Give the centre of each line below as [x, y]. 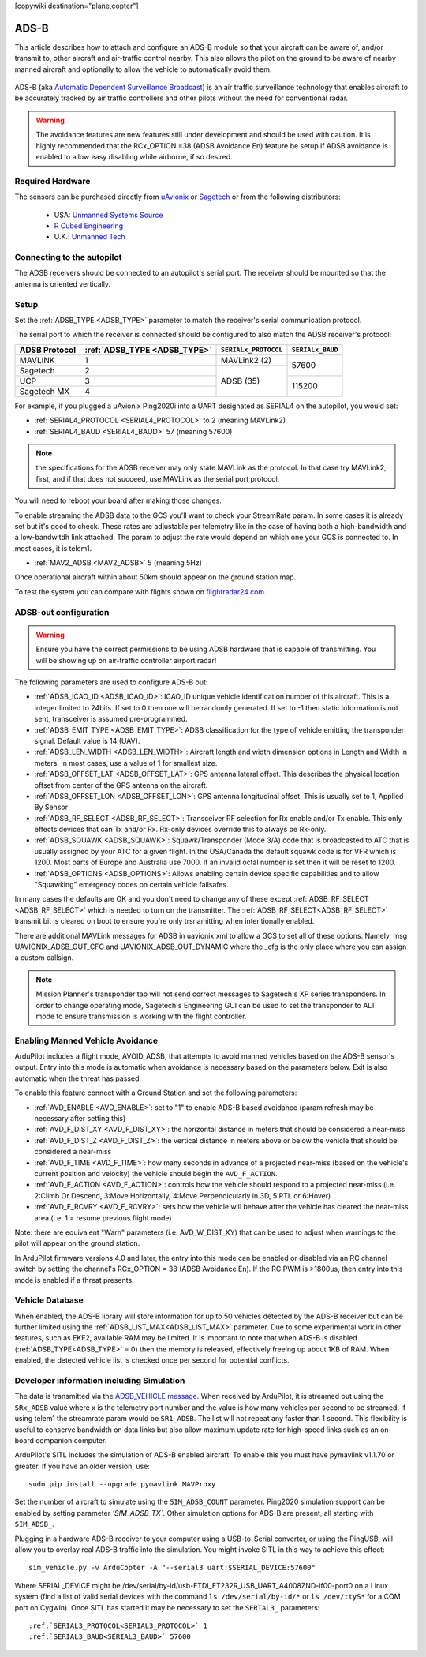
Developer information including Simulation [100, 1380]
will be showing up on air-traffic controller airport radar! [126, 660]
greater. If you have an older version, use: [82, 1466]
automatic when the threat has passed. [78, 1078]
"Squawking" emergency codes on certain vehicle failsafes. [131, 885]
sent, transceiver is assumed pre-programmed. [111, 719]
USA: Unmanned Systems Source [108, 215]
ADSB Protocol [48, 350]
